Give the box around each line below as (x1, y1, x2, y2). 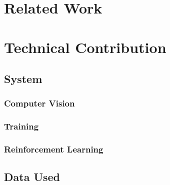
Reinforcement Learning (4, 143, 103, 155)
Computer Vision (4, 97, 75, 109)
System (4, 71, 42, 86)
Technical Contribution (4, 36, 166, 57)
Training (4, 120, 39, 132)
